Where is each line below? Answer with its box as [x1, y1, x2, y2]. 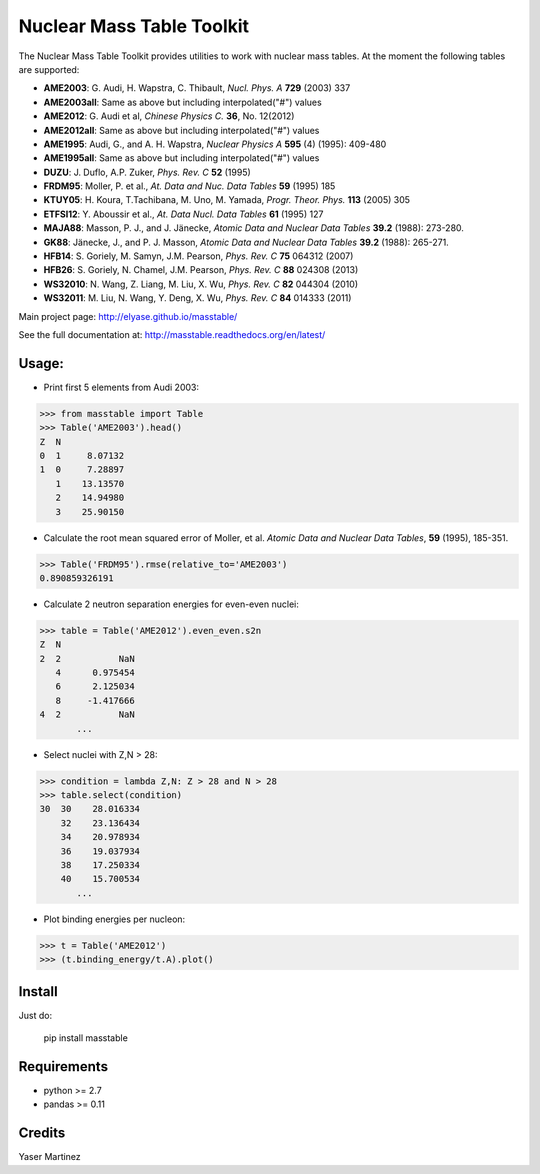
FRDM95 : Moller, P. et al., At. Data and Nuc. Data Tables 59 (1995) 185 [43, 180, 336, 192]
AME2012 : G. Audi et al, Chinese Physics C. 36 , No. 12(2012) [43, 110, 295, 122]
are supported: [18, 63, 80, 75]
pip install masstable [43, 1032, 129, 1044]
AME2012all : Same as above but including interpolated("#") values [43, 124, 320, 136]
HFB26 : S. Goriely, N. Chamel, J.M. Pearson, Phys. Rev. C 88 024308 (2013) [43, 264, 359, 276]
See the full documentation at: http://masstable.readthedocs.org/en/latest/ [18, 328, 326, 340]
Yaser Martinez [18, 1151, 82, 1163]
